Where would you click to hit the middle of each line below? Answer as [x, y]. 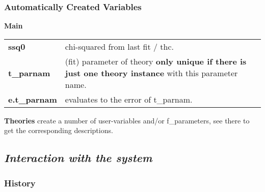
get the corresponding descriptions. [59, 130]
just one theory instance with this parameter [151, 73]
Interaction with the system [78, 158]
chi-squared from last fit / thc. [119, 46]
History [20, 183]
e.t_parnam [33, 99]
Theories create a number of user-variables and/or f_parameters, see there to [127, 120]
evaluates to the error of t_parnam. [129, 99]
